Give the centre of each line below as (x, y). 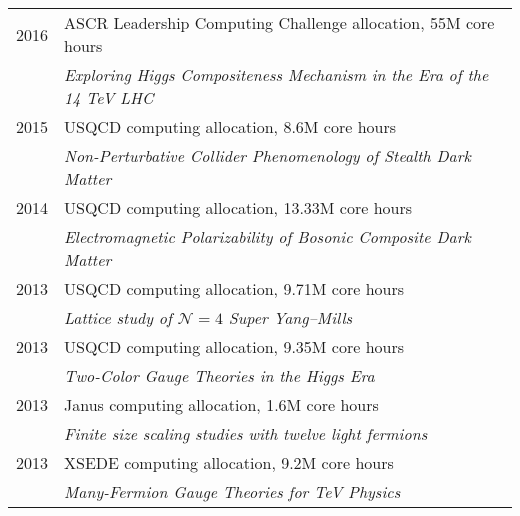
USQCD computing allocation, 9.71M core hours (234, 288)
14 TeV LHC (109, 97)
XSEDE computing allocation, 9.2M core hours (229, 462)
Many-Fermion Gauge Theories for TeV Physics (232, 491)
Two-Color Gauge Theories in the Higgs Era (219, 375)
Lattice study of (118, 317)
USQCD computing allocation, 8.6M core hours (230, 126)
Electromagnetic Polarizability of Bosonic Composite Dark (267, 236)
